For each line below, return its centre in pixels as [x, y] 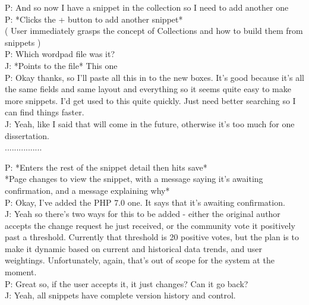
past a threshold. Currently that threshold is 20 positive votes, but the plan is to [152, 237]
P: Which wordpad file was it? [60, 54]
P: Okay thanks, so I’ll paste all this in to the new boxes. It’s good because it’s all [155, 77]
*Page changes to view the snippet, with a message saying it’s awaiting [134, 179]
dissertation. [27, 135]
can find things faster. [45, 112]
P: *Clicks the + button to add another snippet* [94, 19]
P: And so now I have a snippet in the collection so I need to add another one [147, 7]
